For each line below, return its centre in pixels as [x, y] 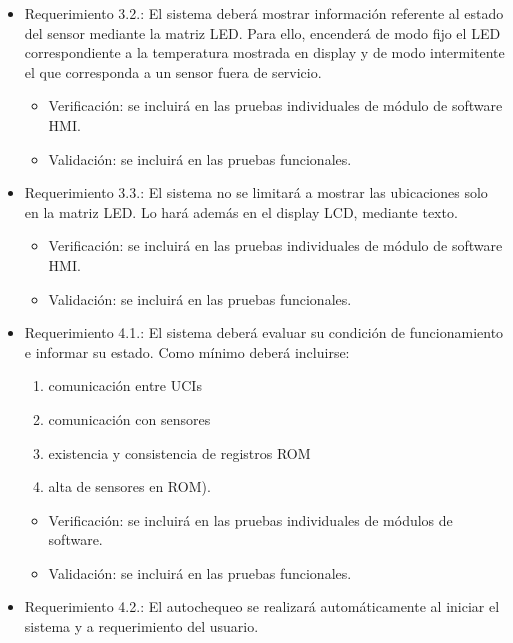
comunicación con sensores [129, 418]
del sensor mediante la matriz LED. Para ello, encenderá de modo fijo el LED [262, 32]
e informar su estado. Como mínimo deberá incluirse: [187, 351]
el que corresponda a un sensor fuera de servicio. [173, 71]
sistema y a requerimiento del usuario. [141, 626]
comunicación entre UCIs [125, 385]
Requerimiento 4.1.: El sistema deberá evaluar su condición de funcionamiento [264, 332]
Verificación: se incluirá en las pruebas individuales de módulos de [250, 519]
